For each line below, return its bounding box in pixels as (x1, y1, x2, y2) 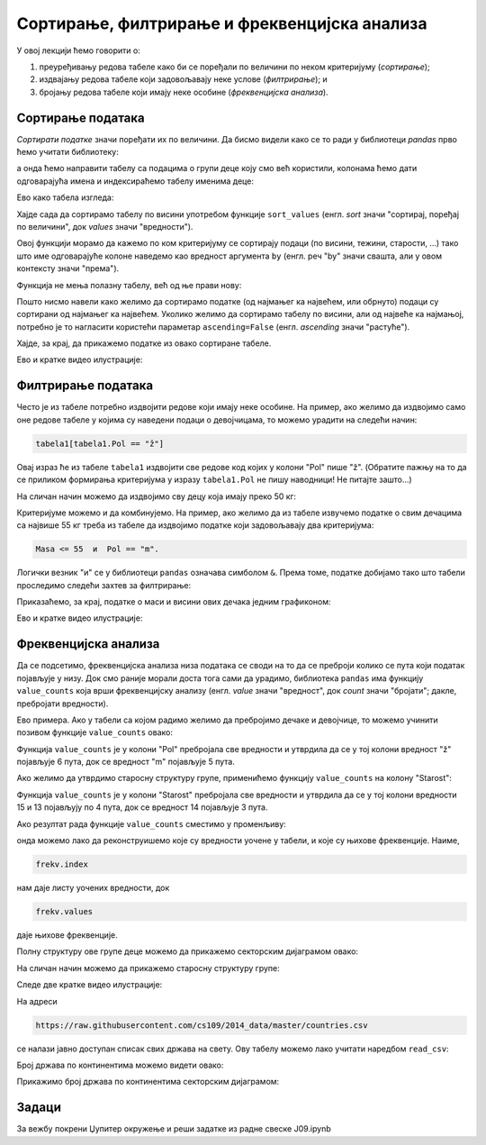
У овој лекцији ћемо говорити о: (16, 45, 141, 56)
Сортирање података (16, 110, 146, 125)
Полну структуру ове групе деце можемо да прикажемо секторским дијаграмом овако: (16, 946, 359, 957)
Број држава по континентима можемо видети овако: (16, 1059, 224, 1070)
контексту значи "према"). (16, 263, 120, 274)
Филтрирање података (16, 378, 153, 394)
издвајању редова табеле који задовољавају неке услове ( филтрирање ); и (39, 74, 328, 85)
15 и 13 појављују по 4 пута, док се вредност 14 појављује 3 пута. (16, 802, 269, 813)
